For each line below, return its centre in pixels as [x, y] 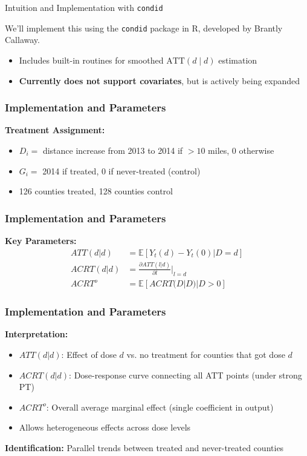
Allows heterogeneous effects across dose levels [105, 427]
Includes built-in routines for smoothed [91, 60]
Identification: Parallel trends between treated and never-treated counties [144, 447]
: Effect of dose [89, 355]
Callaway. [22, 40]
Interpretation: [37, 334]
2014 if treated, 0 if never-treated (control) [121, 170]
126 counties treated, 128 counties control [96, 191]
